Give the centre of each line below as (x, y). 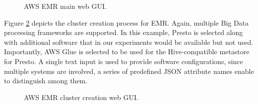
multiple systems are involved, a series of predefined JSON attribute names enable (129, 71)
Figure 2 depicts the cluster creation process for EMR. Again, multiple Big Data (127, 22)
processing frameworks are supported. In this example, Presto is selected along (124, 32)
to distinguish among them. (46, 81)
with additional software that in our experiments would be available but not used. (129, 42)
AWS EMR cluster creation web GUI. (81, 97)
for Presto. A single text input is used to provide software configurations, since (124, 61)
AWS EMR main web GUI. (65, 6)
